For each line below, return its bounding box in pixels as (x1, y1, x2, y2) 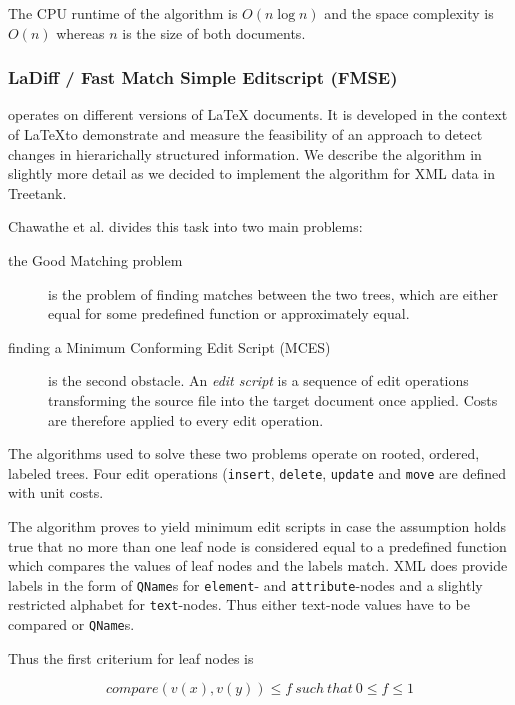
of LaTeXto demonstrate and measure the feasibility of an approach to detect (8, 124, 483, 144)
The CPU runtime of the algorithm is (8, 3, 238, 23)
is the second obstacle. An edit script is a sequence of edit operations (48, 370, 469, 391)
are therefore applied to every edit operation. (48, 409, 324, 430)
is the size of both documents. (122, 22, 306, 43)
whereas (56, 22, 105, 43)
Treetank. (8, 182, 67, 203)
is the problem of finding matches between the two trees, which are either (48, 283, 498, 304)
